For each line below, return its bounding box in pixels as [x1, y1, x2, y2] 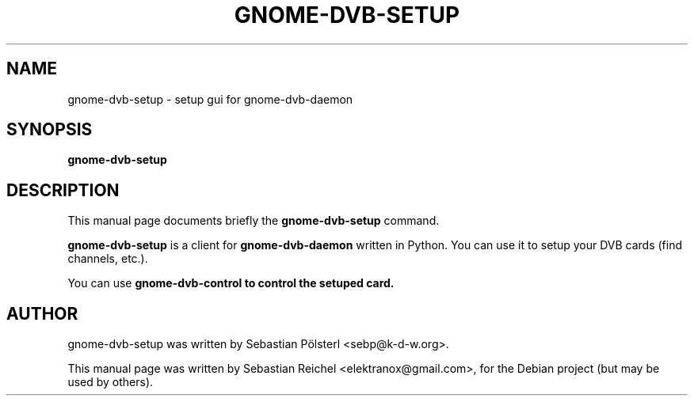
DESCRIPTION [6, 180, 120, 200]
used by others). [67, 375, 154, 389]
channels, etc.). [67, 252, 148, 266]
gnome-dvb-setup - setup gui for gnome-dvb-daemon [67, 92, 353, 106]
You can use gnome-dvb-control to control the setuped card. [67, 276, 395, 290]
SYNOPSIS [6, 119, 93, 140]
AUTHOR [6, 303, 78, 324]
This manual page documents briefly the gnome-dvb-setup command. [67, 214, 440, 228]
